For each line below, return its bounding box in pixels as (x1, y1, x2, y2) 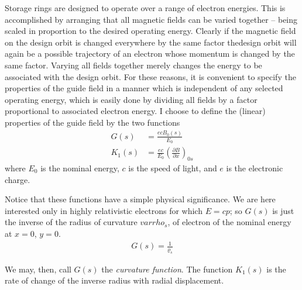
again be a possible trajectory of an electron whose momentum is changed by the (5, 47, 295, 60)
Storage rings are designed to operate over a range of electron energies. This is (5, 2, 286, 13)
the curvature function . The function (101, 263, 233, 275)
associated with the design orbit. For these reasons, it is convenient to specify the (5, 70, 296, 82)
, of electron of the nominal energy (167, 216, 291, 228)
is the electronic (226, 161, 283, 174)
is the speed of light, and (128, 161, 217, 174)
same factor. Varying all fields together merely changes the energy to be (5, 58, 262, 71)
